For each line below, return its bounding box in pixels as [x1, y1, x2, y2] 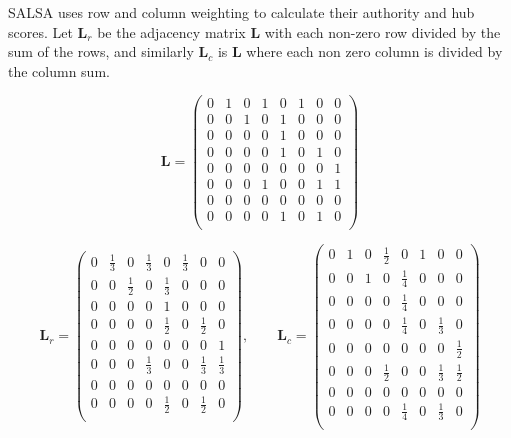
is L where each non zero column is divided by [217, 41, 503, 62]
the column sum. [8, 60, 110, 81]
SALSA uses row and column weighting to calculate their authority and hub [8, 2, 475, 22]
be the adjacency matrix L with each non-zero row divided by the [97, 21, 501, 42]
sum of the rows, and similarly [8, 41, 194, 62]
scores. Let [8, 21, 73, 42]
